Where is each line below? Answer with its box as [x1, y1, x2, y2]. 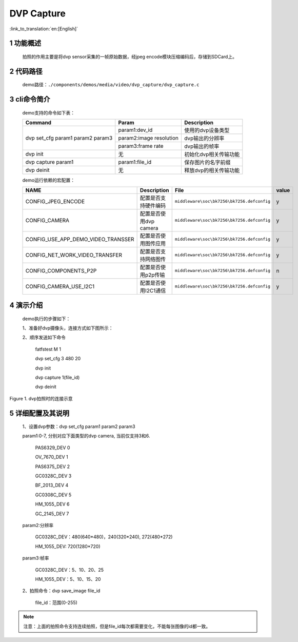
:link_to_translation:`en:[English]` [9, 26, 78, 32]
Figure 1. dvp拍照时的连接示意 [9, 395, 73, 401]
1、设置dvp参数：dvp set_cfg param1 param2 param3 [22, 423, 135, 430]
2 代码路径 [9, 67, 43, 75]
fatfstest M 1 [35, 346, 62, 352]
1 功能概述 [9, 39, 42, 48]
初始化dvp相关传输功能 [184, 151, 240, 158]
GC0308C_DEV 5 [35, 492, 72, 498]
